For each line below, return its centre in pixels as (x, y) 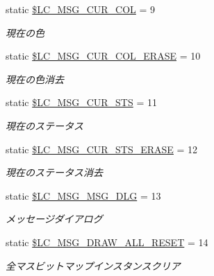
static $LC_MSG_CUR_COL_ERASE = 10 (103, 56)
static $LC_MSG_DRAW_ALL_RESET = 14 (107, 242)
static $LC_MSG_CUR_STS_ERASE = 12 (102, 149)
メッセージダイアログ (54, 219)
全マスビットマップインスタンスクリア (93, 265)
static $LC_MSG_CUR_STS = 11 (81, 102)
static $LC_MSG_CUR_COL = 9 (81, 9)
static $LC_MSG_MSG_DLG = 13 (83, 195)
